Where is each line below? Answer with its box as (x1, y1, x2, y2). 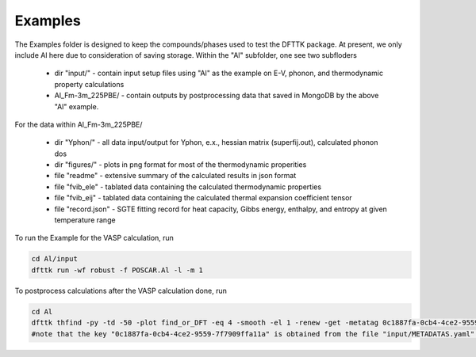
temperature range (54, 215, 116, 225)
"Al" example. (54, 101, 99, 111)
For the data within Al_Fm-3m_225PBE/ (14, 120, 143, 129)
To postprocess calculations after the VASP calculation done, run (14, 286, 228, 295)
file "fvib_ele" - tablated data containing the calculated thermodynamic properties (54, 182, 321, 192)
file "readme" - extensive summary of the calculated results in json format (54, 171, 297, 180)
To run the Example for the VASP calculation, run (14, 234, 175, 243)
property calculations (54, 79, 125, 89)
